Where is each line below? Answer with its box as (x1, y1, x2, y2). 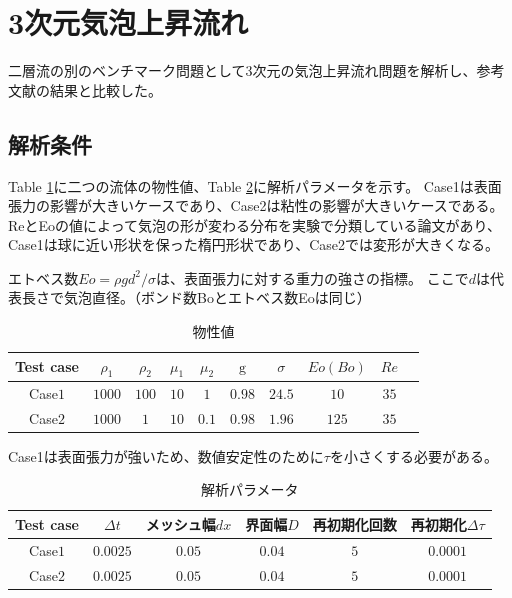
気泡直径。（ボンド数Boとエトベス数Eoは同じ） (63, 287, 371, 308)
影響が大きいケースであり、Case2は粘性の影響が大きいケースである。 (49, 195, 504, 216)
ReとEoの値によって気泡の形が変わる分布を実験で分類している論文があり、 (8, 214, 501, 235)
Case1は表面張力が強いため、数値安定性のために (8, 445, 324, 466)
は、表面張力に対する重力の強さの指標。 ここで (155, 267, 469, 288)
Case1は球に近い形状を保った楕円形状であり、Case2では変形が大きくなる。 (8, 234, 499, 255)
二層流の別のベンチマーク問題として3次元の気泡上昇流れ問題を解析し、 (8, 60, 477, 81)
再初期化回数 (312, 513, 397, 534)
